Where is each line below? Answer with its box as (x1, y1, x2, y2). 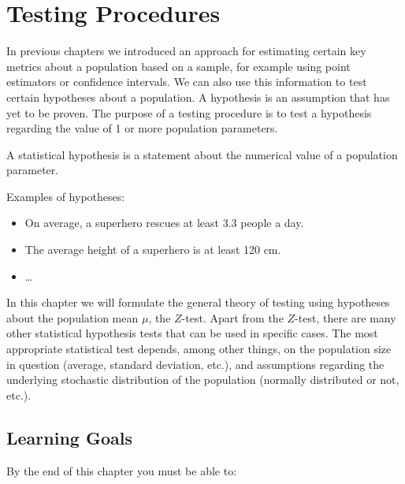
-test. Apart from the (181, 309, 284, 326)
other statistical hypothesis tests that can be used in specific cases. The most (6, 325, 378, 341)
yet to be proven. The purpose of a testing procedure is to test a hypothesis (6, 104, 372, 121)
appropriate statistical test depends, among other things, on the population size (6, 341, 392, 357)
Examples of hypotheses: (6, 188, 125, 204)
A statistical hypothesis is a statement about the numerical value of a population (6, 146, 398, 162)
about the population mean (6, 309, 139, 326)
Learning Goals (6, 425, 132, 449)
